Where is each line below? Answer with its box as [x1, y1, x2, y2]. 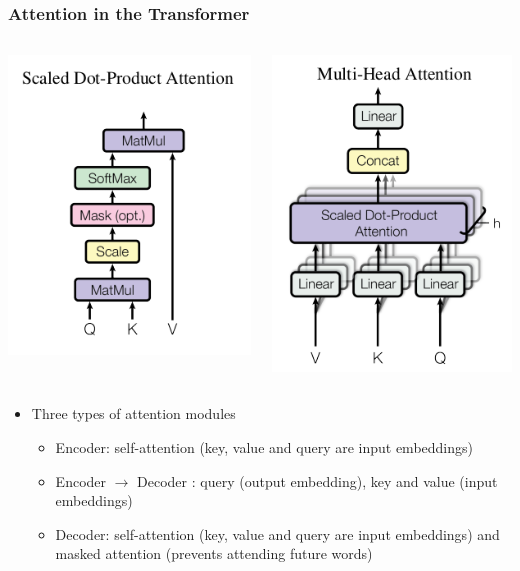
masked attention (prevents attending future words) [55, 543, 373, 564]
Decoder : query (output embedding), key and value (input [137, 470, 498, 491]
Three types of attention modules [31, 403, 236, 424]
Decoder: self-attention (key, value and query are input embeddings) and [55, 523, 500, 544]
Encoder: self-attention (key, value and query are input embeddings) [55, 436, 473, 457]
